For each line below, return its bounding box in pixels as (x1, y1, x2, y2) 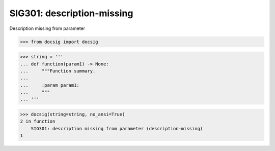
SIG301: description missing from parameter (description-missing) (31, 126, 203, 131)
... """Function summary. (20, 68, 96, 73)
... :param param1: (20, 82, 80, 88)
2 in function (20, 119, 56, 124)
